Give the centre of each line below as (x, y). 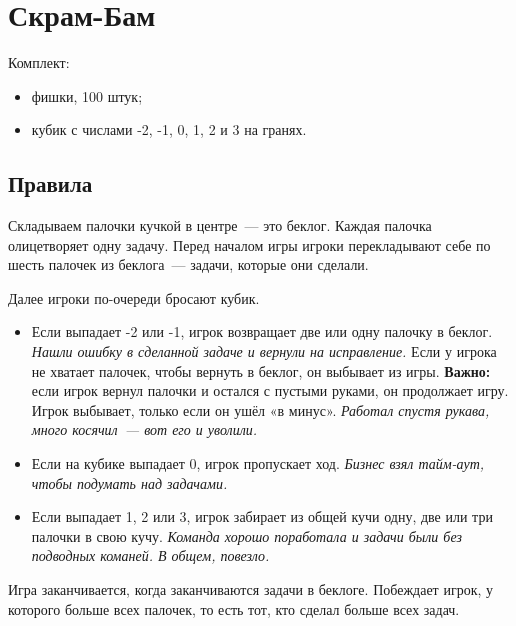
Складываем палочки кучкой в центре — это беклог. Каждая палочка (220, 225)
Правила (50, 183)
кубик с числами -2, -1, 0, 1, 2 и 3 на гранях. (169, 129)
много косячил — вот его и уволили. (144, 429)
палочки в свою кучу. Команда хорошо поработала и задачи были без (246, 535)
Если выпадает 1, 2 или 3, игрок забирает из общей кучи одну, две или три (262, 516)
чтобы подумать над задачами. (129, 482)
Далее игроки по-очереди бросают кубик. (134, 297)
